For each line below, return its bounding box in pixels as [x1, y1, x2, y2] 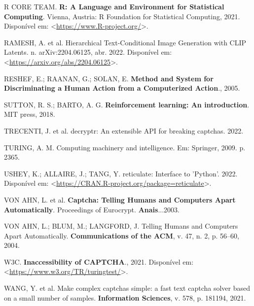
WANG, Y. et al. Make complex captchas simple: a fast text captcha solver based [4, 283, 251, 293]
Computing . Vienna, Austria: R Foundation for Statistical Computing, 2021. [4, 11, 240, 21]
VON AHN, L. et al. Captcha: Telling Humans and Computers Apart [4, 194, 236, 204]
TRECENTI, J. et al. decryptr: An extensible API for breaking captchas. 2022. [4, 125, 244, 136]
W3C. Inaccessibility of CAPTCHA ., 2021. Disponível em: [4, 256, 194, 267]
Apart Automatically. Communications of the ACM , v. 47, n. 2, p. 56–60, [4, 230, 239, 240]
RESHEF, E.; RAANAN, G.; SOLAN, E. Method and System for [4, 73, 214, 83]
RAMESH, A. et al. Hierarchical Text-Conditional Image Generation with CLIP [4, 37, 247, 47]
